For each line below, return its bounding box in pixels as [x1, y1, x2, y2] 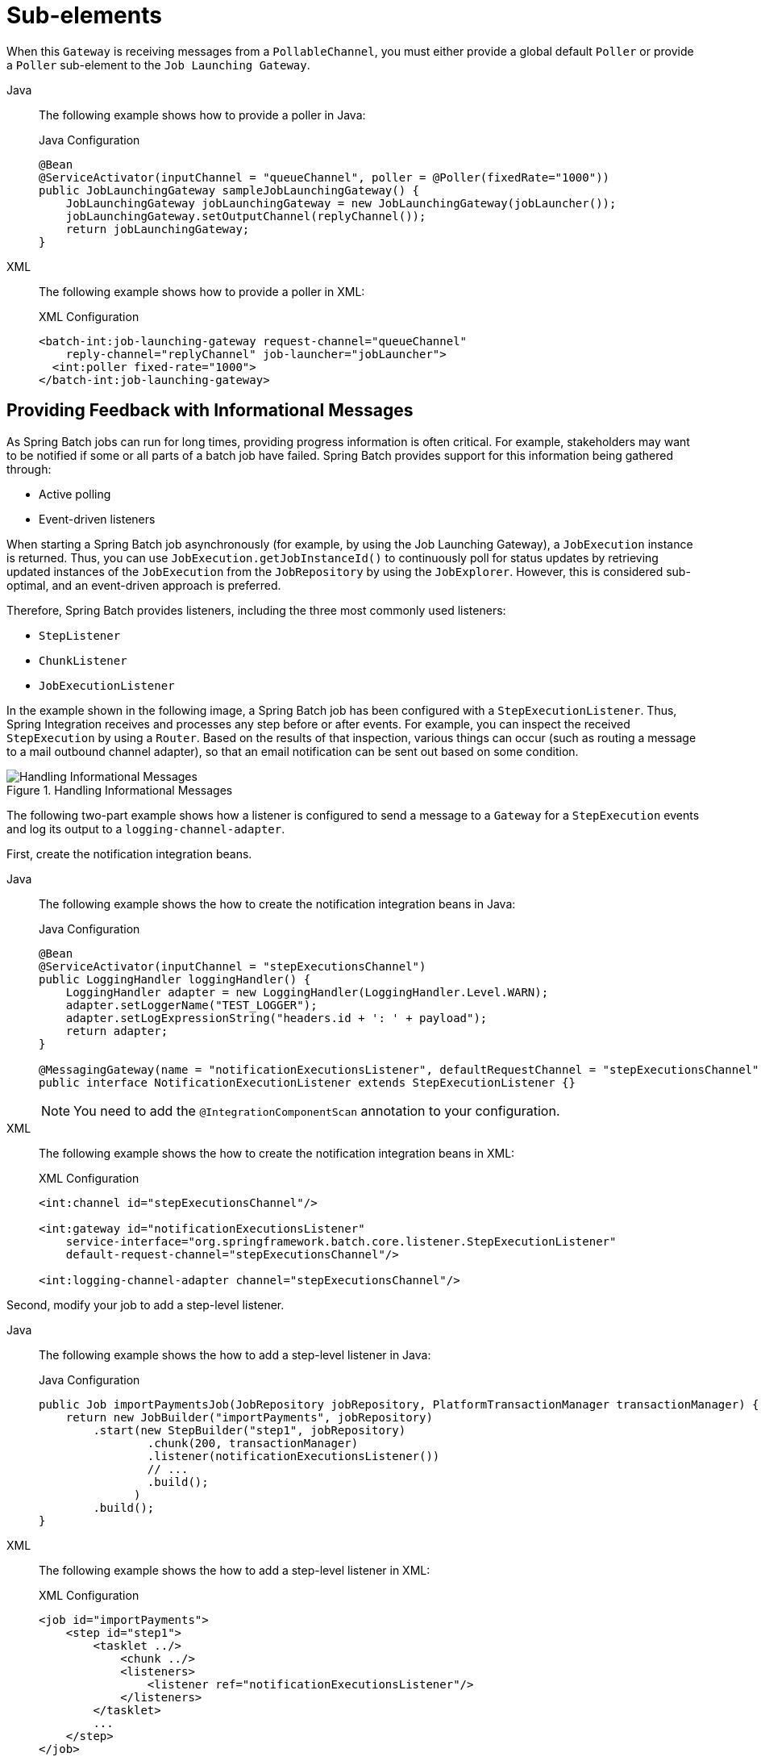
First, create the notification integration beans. [6, 846, 252, 861]
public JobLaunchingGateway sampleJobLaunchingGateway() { [39, 183, 420, 197]
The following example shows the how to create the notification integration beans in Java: [39, 896, 516, 911]
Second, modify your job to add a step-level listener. [6, 1297, 285, 1312]
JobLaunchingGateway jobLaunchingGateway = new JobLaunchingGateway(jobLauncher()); [65, 196, 617, 210]
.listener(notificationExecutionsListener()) [147, 1449, 440, 1463]
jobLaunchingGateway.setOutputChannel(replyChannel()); [65, 209, 426, 223]
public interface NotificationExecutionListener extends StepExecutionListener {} [39, 1075, 576, 1089]
